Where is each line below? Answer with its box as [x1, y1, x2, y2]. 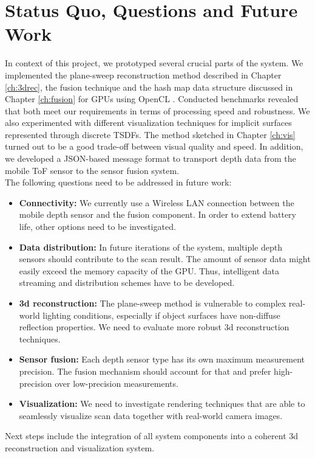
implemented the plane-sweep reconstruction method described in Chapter [5, 68, 282, 81]
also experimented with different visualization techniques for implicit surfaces [5, 116, 292, 129]
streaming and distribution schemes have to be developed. [19, 276, 235, 289]
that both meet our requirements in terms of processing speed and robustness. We [5, 104, 310, 117]
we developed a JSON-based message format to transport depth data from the [5, 152, 296, 165]
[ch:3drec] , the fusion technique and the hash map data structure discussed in [5, 80, 293, 93]
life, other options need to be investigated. [19, 220, 176, 233]
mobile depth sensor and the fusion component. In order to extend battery [19, 208, 296, 221]
